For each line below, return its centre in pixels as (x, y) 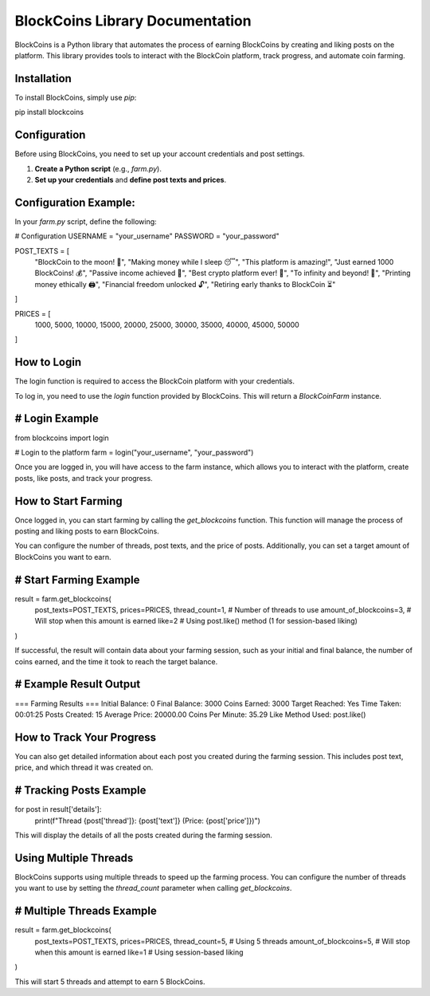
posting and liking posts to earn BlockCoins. (87, 531)
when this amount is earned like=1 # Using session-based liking (139, 952)
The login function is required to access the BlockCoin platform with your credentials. (154, 381)
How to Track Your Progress (86, 737)
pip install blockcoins (49, 112)
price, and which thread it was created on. (84, 768)
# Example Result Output (78, 685)
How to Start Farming (68, 501)
